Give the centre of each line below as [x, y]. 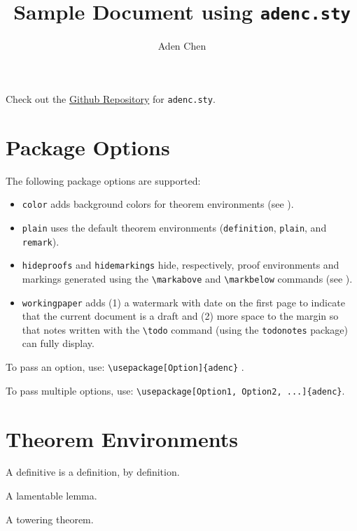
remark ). [41, 241]
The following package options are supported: [103, 180]
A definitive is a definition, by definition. [93, 472]
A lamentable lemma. [51, 496]
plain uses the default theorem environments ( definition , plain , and [174, 227]
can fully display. [58, 343]
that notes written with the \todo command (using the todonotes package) [185, 329]
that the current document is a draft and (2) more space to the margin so [180, 316]
